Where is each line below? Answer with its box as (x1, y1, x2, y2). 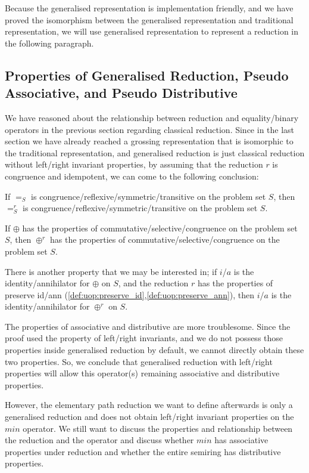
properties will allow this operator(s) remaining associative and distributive (5, 367, 280, 379)
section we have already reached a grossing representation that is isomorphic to (5, 135, 294, 147)
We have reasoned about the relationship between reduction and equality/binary (5, 111, 299, 123)
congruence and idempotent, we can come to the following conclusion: (5, 169, 259, 182)
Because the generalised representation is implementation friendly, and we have (5, 2, 294, 14)
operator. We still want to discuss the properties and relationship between (23, 422, 293, 434)
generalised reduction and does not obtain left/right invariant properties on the (5, 410, 294, 423)
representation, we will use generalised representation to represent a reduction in (5, 25, 299, 38)
